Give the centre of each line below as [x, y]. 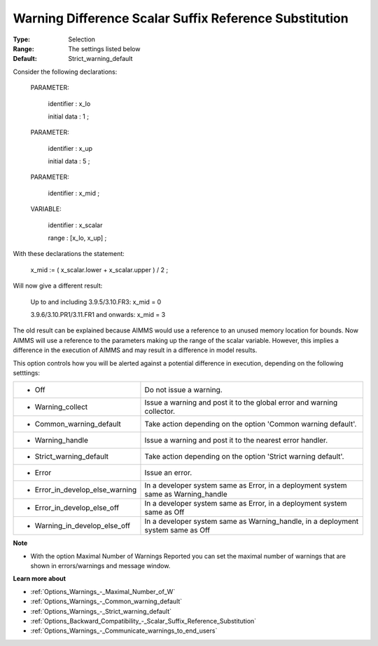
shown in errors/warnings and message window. [100, 566]
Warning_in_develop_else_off [83, 526]
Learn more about [40, 579]
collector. [160, 412]
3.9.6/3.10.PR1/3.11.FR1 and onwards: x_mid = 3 [98, 314]
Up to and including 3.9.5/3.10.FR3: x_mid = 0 [96, 302]
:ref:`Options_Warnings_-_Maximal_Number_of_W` [103, 591]
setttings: [26, 372]
